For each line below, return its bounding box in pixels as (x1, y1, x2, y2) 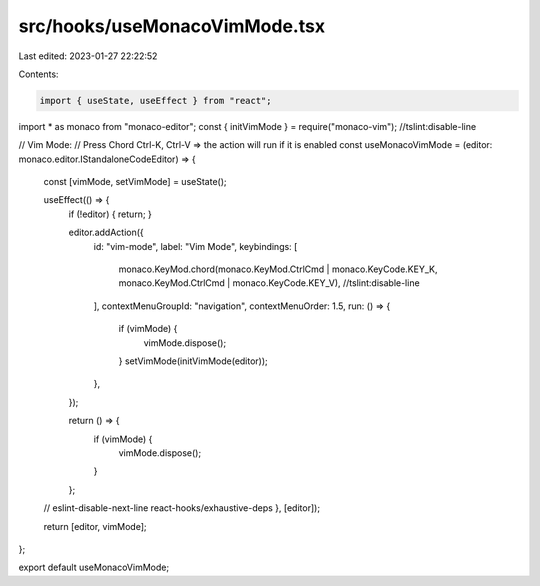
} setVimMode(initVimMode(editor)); (118, 355, 269, 367)
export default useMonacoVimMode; (18, 561, 170, 574)
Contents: (18, 68, 59, 80)
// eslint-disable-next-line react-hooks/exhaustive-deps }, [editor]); (43, 502, 320, 514)
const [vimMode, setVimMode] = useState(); (43, 176, 227, 188)
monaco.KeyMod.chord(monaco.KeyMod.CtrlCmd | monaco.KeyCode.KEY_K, (118, 263, 438, 275)
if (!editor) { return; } (68, 208, 152, 220)
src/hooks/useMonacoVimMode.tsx (18, 15, 325, 37)
